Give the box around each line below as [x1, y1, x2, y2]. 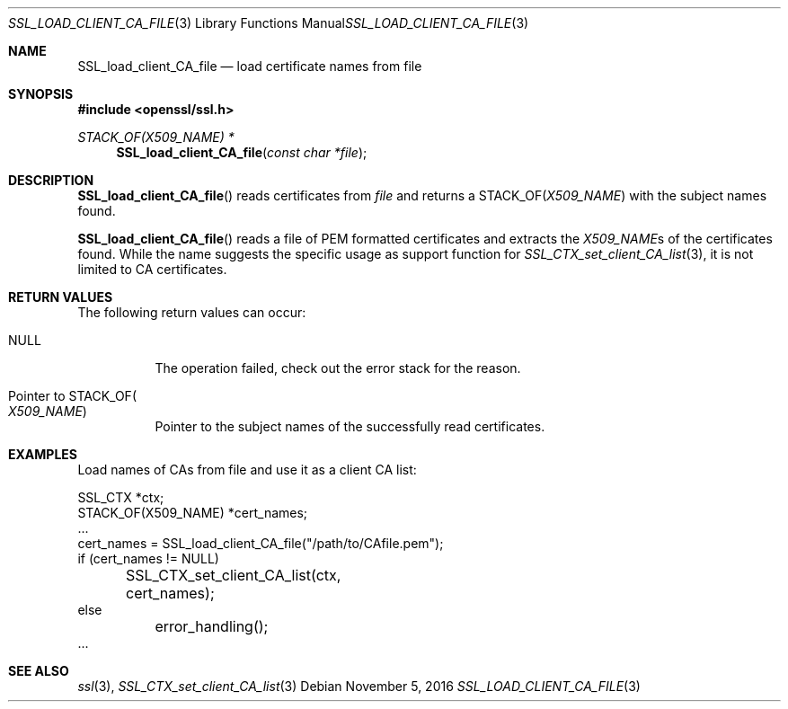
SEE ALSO [8, 663, 69, 678]
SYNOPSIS [8, 86, 74, 102]
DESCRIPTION [8, 173, 94, 188]
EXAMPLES [8, 447, 77, 462]
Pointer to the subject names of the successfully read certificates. [155, 419, 545, 434]
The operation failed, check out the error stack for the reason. [155, 360, 521, 376]
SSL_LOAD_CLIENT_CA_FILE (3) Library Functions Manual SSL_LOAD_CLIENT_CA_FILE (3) [8, 15, 529, 31]
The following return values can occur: [77, 305, 306, 320]
